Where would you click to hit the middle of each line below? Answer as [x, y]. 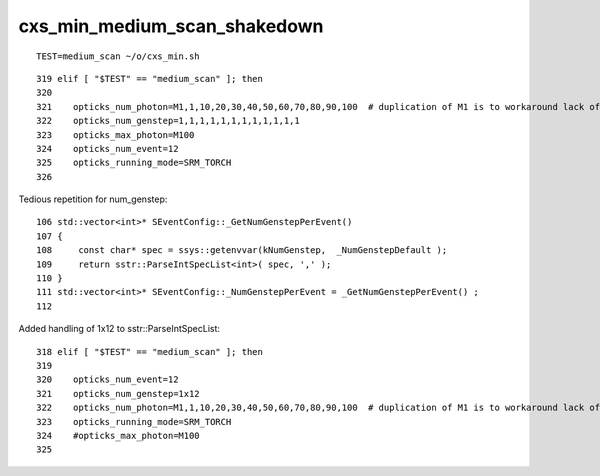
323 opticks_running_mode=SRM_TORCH [134, 421]
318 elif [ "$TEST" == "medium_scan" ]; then [150, 351]
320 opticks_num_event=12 [107, 379]
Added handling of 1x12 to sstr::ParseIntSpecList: [119, 329]
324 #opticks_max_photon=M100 [118, 435]
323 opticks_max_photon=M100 [115, 134]
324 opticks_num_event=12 [107, 148]
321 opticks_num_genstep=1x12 [118, 393]
